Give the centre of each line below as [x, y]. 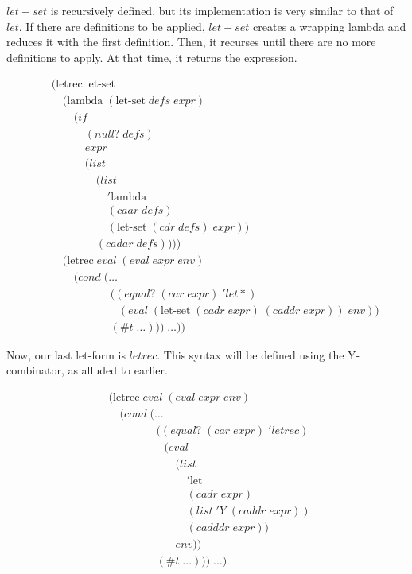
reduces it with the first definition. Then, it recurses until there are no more [191, 42]
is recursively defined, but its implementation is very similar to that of [222, 10]
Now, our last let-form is [66, 354]
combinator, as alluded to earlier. [87, 370]
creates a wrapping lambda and [330, 26]
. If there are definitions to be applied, [112, 26]
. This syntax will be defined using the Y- [258, 354]
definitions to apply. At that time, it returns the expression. [152, 57]
